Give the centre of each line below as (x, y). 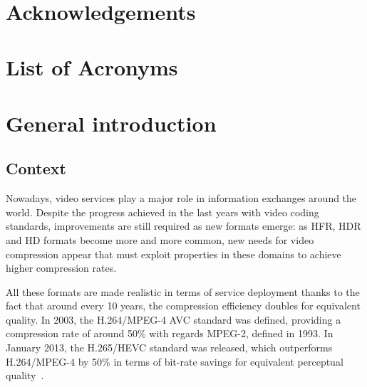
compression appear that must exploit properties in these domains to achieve (174, 254)
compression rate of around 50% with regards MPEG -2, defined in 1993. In (170, 333)
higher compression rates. (61, 268)
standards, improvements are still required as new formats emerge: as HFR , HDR (183, 226)
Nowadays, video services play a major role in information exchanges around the (181, 198)
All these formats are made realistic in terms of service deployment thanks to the (183, 291)
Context (36, 168)
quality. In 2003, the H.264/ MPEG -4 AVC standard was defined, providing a (174, 319)
